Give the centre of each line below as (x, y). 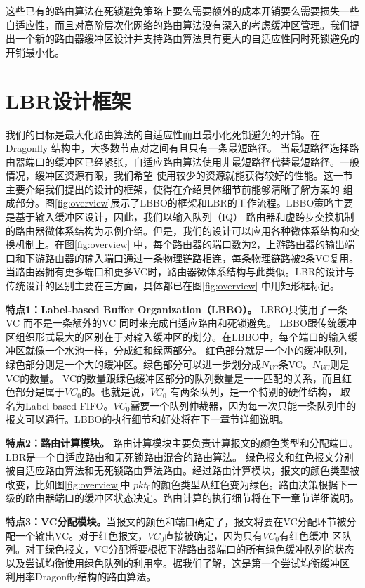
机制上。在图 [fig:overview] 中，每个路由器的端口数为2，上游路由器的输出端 (185, 244)
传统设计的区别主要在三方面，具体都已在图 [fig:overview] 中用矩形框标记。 (173, 286)
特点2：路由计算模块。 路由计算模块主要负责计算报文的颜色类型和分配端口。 (182, 442)
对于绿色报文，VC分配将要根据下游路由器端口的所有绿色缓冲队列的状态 (190, 549)
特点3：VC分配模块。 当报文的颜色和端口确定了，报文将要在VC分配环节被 (176, 521)
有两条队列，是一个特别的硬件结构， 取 (260, 392)
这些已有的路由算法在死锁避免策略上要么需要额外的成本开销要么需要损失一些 (182, 11)
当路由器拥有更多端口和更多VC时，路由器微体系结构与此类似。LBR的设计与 (180, 272)
